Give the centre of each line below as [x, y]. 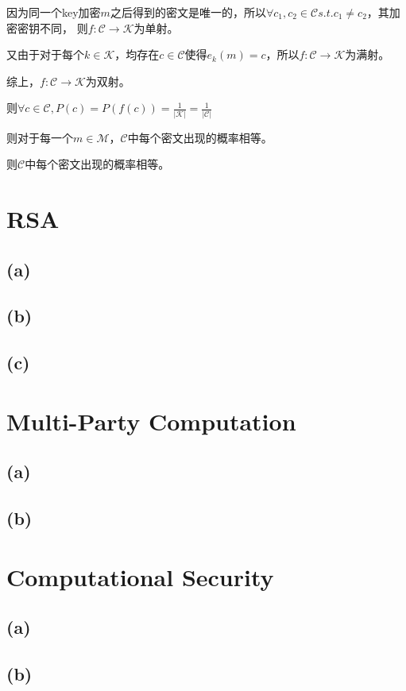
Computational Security [140, 576]
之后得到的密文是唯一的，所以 [188, 12]
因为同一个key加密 [54, 12]
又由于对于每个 [45, 54]
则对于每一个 [40, 137]
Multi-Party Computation [151, 421]
